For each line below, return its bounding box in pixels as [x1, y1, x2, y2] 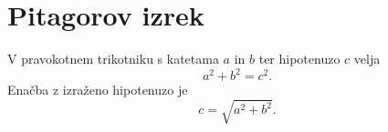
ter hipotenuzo [258, 49, 341, 68]
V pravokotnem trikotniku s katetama [7, 49, 219, 68]
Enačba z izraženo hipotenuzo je [7, 80, 188, 99]
